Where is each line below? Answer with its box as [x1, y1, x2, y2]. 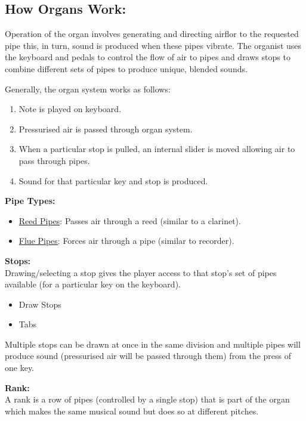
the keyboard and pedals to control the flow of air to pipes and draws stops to [5, 51, 290, 63]
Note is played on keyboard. [18, 103, 122, 115]
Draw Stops [18, 298, 61, 310]
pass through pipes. [18, 154, 90, 166]
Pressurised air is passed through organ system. [18, 122, 193, 135]
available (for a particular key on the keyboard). [5, 278, 181, 290]
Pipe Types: [5, 194, 55, 207]
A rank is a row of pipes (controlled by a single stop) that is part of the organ [5, 393, 290, 405]
